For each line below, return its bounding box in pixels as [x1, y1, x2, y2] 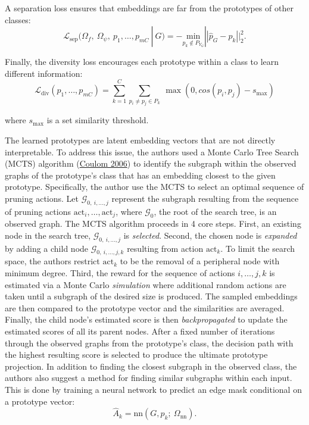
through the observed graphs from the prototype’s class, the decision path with [5, 336, 294, 349]
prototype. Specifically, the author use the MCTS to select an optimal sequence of [5, 180, 304, 193]
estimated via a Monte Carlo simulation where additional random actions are [5, 278, 286, 290]
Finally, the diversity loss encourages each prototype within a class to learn [5, 55, 279, 68]
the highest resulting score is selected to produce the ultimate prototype [5, 348, 268, 361]
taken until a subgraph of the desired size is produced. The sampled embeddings [5, 290, 298, 302]
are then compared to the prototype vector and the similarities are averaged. [5, 301, 285, 314]
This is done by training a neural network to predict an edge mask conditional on [5, 383, 302, 395]
